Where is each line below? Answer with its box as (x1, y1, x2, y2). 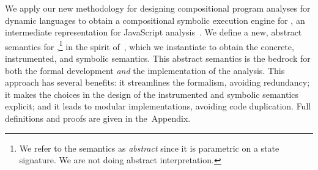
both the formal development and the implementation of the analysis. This (5, 64, 285, 76)
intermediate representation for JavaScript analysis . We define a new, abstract (5, 26, 302, 39)
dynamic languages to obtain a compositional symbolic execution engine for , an (5, 13, 305, 26)
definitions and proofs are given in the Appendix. (5, 112, 191, 124)
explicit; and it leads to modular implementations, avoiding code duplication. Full (5, 100, 311, 113)
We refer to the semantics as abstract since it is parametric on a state (19, 141, 279, 154)
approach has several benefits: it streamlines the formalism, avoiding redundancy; (5, 76, 310, 89)
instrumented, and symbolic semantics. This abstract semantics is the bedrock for (5, 52, 311, 65)
